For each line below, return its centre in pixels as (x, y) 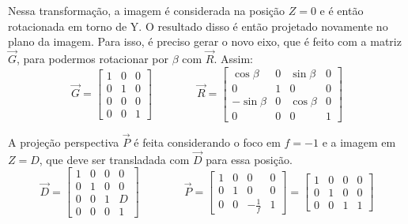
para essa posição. (249, 159)
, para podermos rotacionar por (93, 58)
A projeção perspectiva (64, 142)
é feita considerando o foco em (207, 142)
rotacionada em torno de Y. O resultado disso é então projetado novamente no (198, 26)
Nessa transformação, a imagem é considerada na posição (147, 10)
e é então (342, 10)
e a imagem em (359, 142)
